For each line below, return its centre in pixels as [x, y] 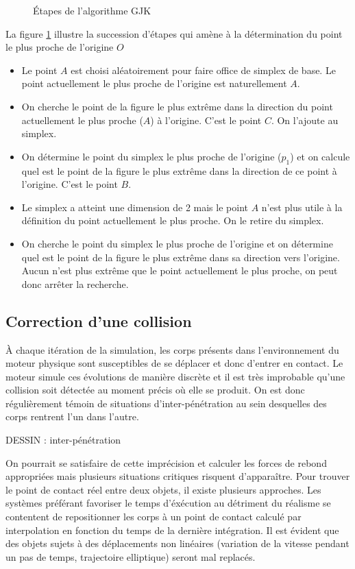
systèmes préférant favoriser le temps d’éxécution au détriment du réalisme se [168, 503]
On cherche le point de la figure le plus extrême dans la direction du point [177, 106]
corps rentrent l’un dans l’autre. [72, 416]
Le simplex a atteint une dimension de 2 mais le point [135, 207]
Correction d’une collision [99, 320]
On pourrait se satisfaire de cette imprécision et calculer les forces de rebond [166, 462]
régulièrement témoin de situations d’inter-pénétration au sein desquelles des [166, 403]
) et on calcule [320, 156]
